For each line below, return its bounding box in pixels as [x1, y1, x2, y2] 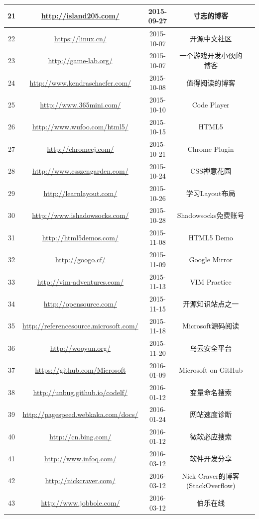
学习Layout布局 [186, 188, 236, 198]
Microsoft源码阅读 [182, 320, 239, 331]
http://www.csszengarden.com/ [32, 166, 129, 176]
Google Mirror [189, 254, 233, 265]
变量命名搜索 [190, 387, 232, 397]
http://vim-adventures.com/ [37, 276, 124, 287]
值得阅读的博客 [186, 77, 236, 88]
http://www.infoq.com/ [44, 453, 117, 464]
